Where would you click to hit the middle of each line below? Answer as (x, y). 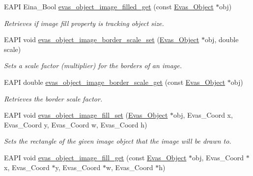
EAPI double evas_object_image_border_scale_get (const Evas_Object (115, 82)
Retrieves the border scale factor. (53, 98)
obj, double (222, 39)
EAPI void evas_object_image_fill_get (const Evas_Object (95, 157)
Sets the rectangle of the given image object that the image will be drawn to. (118, 141)
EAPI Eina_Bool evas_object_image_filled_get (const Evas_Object (109, 6)
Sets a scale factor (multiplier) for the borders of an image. (93, 65)
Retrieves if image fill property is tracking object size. (84, 23)
